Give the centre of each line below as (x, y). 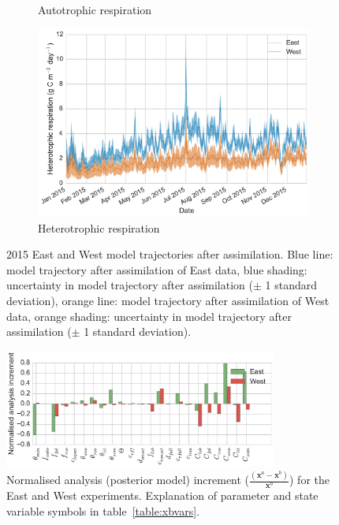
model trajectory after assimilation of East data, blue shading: (157, 269)
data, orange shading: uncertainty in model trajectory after (149, 316)
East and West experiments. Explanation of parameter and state (162, 495)
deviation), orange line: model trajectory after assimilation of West (168, 301)
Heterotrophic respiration (99, 227)
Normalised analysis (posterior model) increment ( (128, 480)
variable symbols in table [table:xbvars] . (103, 510)
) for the (309, 480)
